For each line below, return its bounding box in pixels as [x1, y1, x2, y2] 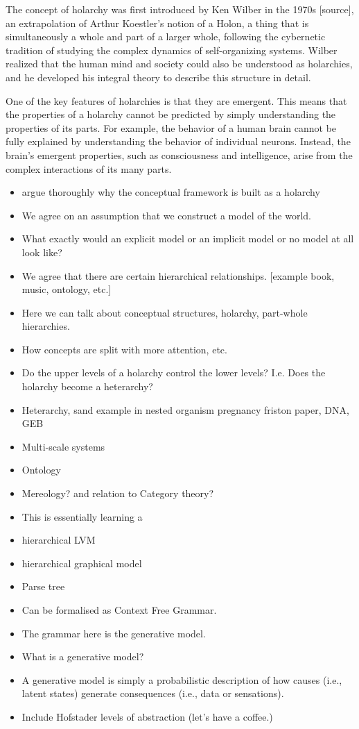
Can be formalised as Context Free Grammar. [21, 603, 217, 617]
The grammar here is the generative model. [21, 626, 206, 640]
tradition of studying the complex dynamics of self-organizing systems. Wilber [6, 42, 338, 57]
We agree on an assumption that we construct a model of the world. [21, 208, 312, 222]
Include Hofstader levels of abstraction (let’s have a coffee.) [21, 709, 273, 723]
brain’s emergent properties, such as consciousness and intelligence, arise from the [6, 147, 353, 162]
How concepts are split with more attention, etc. [21, 342, 227, 356]
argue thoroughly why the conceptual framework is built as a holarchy [21, 185, 320, 199]
